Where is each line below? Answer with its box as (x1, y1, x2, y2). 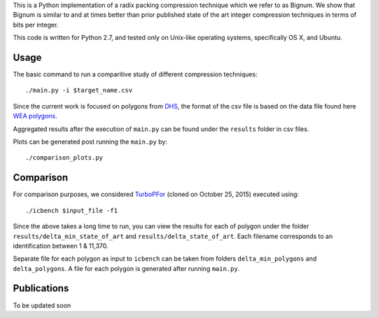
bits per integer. (13, 20, 59, 29)
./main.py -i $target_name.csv (25, 86, 133, 95)
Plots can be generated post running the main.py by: (13, 137, 168, 146)
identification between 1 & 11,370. (13, 242, 108, 250)
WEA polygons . (13, 112, 57, 120)
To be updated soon (13, 301, 71, 310)
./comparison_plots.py (25, 154, 104, 162)
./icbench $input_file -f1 (25, 207, 118, 214)
